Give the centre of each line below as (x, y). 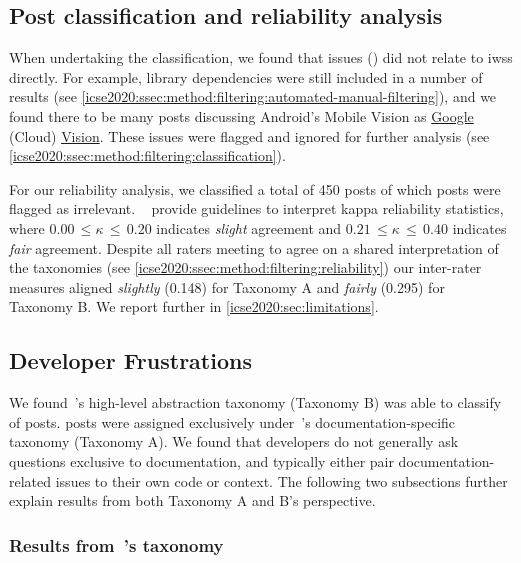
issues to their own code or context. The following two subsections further (281, 480)
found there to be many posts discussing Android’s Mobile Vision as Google (241, 115)
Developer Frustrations (130, 360)
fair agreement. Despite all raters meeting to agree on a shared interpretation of (254, 247)
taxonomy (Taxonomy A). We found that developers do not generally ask (234, 441)
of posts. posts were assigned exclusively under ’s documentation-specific (232, 421)
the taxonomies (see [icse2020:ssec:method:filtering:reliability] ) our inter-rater (245, 267)
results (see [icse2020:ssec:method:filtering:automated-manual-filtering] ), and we (253, 96)
